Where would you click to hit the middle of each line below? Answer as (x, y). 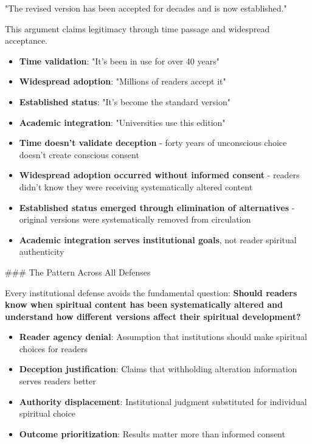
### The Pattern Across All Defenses (78, 272)
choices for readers (54, 348)
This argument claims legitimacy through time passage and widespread (137, 28)
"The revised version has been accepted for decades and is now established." (146, 8)
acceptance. (26, 40)
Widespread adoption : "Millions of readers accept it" (123, 81)
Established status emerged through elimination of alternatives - (157, 207)
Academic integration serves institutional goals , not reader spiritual (158, 239)
